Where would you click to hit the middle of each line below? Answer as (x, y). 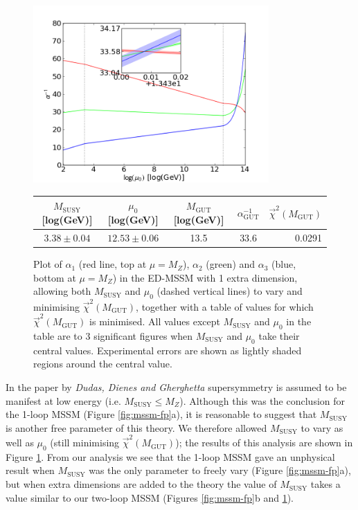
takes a (325, 484)
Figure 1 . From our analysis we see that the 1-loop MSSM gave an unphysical (170, 456)
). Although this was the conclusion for (262, 400)
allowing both (62, 291)
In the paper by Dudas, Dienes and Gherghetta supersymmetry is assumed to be (176, 386)
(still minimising (85, 443)
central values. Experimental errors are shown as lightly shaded (168, 350)
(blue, (284, 264)
